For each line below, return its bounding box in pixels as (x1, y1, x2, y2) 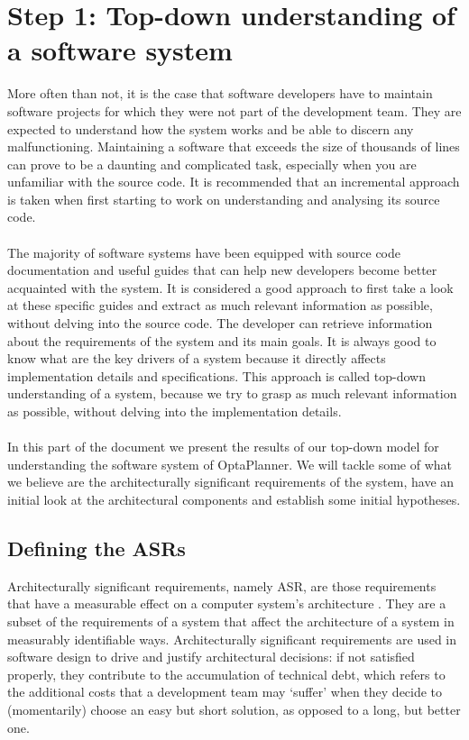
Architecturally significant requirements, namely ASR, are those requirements (7, 576, 437, 595)
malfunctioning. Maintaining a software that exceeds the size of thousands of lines (7, 137, 460, 156)
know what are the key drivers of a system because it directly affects (7, 349, 386, 368)
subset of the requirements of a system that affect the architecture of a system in (7, 611, 455, 630)
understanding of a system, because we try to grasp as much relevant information (7, 384, 457, 403)
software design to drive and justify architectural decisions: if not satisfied (7, 647, 415, 666)
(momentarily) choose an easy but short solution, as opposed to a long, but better (7, 699, 461, 718)
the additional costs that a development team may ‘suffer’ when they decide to (7, 682, 443, 701)
